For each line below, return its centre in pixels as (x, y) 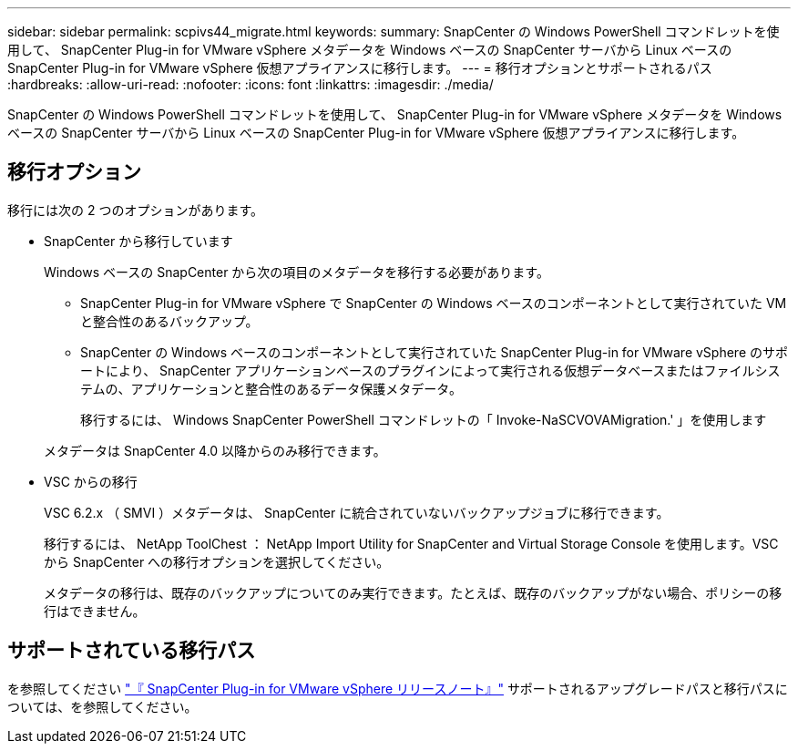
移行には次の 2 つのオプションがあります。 (136, 210)
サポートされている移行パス (132, 651)
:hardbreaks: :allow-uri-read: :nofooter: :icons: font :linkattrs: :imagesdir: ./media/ (251, 84)
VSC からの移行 (91, 481)
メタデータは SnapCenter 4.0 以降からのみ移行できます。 (215, 450)
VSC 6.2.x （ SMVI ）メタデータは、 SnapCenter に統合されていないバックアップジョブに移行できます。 (357, 512)
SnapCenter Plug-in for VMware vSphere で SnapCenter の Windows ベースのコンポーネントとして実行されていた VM (434, 303)
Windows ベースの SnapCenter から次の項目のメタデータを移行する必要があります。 (297, 272)
